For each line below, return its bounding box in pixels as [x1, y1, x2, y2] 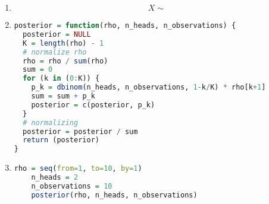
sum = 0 [23, 65, 53, 74]
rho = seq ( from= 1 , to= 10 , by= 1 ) [14, 164, 142, 173]
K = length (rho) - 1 [23, 39, 104, 47]
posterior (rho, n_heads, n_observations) [31, 190, 198, 199]
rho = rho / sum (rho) [23, 56, 108, 65]
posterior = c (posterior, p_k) [31, 100, 155, 109]
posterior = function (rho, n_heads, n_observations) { [14, 21, 236, 30]
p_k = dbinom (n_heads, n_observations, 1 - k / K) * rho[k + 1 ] [31, 83, 266, 92]
